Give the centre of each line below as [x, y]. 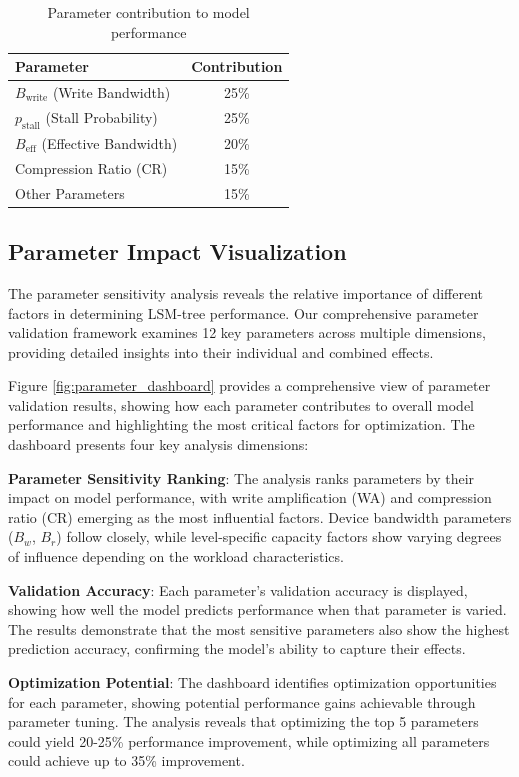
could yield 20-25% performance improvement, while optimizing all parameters [249, 740]
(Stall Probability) [101, 116]
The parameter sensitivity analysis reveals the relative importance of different [246, 292]
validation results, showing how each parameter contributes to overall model [241, 404]
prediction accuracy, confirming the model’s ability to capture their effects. [237, 648]
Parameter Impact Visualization [177, 251]
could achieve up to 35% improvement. [126, 760]
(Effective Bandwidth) [109, 142]
